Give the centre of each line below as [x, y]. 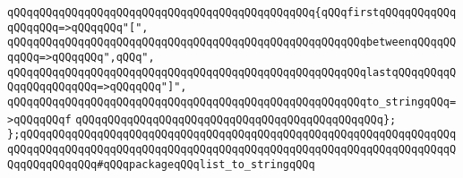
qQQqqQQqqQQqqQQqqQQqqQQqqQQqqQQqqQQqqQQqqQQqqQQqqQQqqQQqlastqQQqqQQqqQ [232, 72]
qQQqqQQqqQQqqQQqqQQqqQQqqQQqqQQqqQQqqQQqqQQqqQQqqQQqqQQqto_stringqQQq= [232, 102]
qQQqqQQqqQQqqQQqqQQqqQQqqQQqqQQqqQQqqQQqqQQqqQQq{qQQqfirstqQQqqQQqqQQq [232, 13]
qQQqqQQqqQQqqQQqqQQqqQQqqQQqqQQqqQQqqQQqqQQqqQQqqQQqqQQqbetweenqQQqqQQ [232, 42]
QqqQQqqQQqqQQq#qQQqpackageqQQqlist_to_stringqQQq [161, 164]
